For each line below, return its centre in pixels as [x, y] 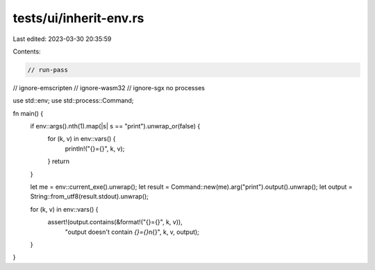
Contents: [27, 51]
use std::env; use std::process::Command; [73, 101]
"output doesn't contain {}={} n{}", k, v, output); [132, 232]
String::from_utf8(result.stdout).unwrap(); [90, 196]
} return [58, 161]
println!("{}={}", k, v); [95, 149]
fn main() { [28, 113]
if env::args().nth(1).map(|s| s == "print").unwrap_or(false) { [115, 126]
